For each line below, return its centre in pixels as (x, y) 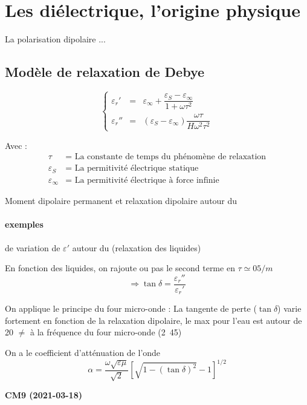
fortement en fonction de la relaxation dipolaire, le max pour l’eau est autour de (153, 320)
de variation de (33, 247)
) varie (289, 308)
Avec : (16, 145)
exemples (24, 224)
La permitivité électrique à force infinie (147, 180)
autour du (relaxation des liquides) (137, 247)
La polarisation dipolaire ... (55, 39)
